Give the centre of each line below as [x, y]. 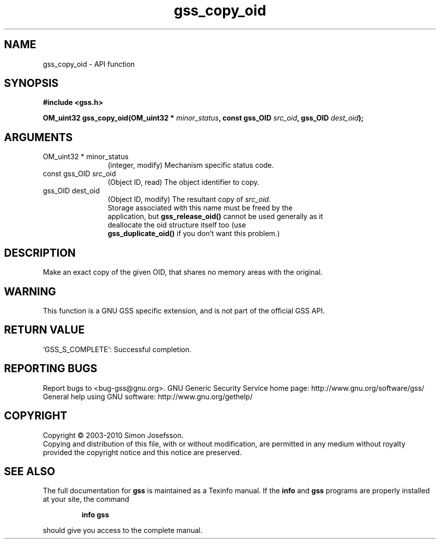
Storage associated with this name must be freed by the [200, 208]
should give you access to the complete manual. [123, 530]
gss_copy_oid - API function [89, 64]
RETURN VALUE [44, 330]
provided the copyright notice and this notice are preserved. [142, 452]
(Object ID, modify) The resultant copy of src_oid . [189, 199]
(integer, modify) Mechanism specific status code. [191, 165]
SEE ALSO [30, 471]
